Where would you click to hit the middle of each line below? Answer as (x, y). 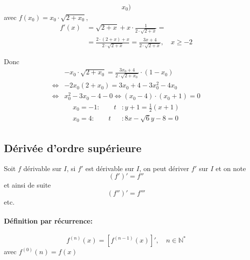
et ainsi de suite (27, 185)
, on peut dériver (164, 168)
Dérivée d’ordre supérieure (73, 147)
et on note (231, 168)
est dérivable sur (110, 168)
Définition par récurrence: (48, 221)
